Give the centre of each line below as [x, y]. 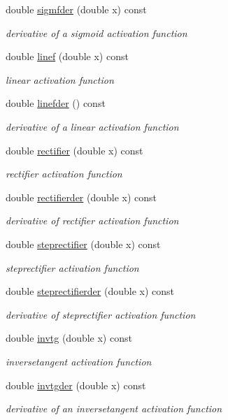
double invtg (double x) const [69, 338]
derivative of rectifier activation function [92, 220]
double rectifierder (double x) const [81, 197]
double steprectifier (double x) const [83, 244]
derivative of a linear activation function [92, 126]
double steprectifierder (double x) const [90, 291]
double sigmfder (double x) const [76, 9]
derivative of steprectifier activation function [101, 314]
